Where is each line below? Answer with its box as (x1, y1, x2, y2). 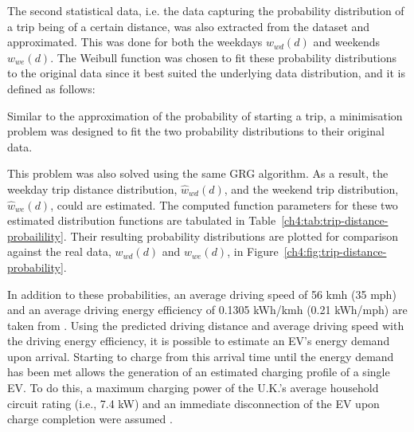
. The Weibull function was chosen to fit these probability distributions (50, 49, 397, 65)
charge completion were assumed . (7, 410, 173, 427)
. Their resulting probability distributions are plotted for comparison (63, 227, 399, 244)
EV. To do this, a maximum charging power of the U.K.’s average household (7, 379, 379, 396)
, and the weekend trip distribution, (224, 180, 399, 197)
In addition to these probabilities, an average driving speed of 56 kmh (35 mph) (7, 285, 396, 302)
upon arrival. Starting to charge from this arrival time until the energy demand (7, 348, 394, 364)
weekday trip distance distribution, (7, 180, 178, 197)
